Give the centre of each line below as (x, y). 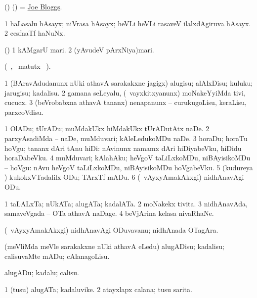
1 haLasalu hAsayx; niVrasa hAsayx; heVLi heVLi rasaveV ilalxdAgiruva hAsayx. (128, 23)
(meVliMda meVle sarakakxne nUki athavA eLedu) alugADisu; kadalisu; (114, 246)
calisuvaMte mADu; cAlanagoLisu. (57, 256)
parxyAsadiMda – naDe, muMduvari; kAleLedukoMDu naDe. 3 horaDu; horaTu (126, 138)
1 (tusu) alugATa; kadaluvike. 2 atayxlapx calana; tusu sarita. (98, 289)
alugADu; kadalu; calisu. (42, 273)
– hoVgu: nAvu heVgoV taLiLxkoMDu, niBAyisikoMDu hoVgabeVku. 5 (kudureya (129, 167)
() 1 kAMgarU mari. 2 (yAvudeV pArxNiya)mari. (79, 49)
